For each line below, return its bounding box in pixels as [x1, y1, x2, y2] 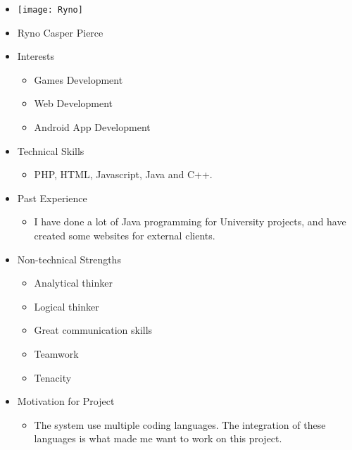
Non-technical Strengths [17, 251, 121, 266]
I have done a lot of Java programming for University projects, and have [34, 214, 346, 229]
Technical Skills [17, 143, 84, 158]
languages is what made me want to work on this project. [34, 431, 282, 446]
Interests [17, 49, 55, 63]
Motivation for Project [17, 394, 115, 408]
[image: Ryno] [17, 5, 83, 15]
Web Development [34, 96, 113, 111]
